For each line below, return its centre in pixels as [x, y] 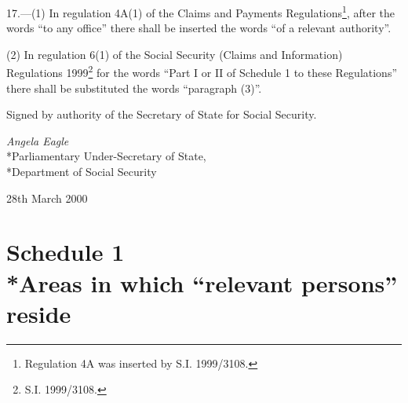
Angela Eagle [38, 140]
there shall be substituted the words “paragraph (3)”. [134, 88]
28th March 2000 [47, 198]
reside [39, 313]
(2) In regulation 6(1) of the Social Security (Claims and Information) [175, 54]
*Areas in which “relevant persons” [202, 282]
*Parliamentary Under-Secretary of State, [106, 156]
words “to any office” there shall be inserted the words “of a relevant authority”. [199, 28]
